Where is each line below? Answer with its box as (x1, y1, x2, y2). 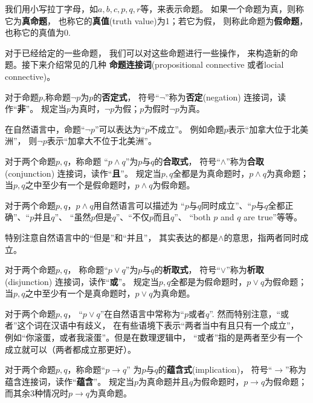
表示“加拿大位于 (228, 122, 292, 135)
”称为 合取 (226, 154, 264, 167)
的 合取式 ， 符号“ (154, 154, 221, 167)
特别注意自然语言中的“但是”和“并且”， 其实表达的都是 (5, 231, 219, 243)
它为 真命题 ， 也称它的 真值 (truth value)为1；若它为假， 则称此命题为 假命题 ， (5, 14, 308, 27)
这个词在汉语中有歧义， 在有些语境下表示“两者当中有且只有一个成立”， (17, 319, 299, 332)
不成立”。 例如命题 (149, 122, 224, 135)
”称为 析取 (226, 263, 264, 276)
